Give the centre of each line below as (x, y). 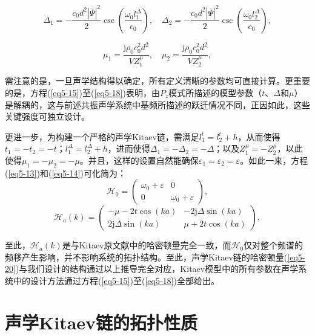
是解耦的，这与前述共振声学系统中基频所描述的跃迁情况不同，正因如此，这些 (157, 104)
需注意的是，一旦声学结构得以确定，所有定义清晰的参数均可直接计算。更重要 (157, 81)
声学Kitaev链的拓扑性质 (101, 322)
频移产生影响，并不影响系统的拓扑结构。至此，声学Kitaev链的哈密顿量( (146, 257)
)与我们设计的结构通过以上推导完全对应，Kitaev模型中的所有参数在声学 (157, 269)
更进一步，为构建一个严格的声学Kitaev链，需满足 (102, 136)
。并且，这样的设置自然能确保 (139, 160)
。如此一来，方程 (274, 160)
